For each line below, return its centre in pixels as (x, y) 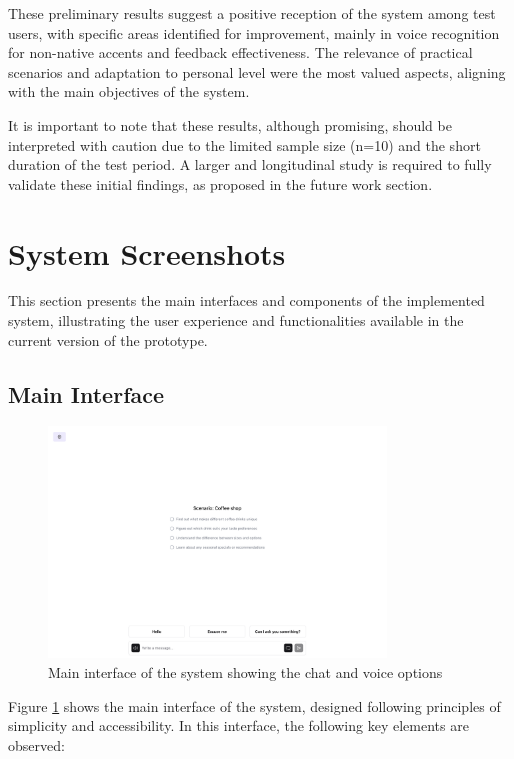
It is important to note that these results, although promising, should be (230, 124)
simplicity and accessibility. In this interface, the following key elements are (238, 725)
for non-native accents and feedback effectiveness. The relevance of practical (240, 52)
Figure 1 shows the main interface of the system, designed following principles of (254, 705)
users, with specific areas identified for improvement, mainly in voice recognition (254, 32)
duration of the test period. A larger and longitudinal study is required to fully (250, 164)
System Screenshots (147, 252)
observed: (36, 744)
